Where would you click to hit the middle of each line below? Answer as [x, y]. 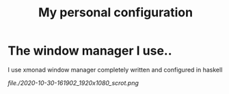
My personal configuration [116, 13]
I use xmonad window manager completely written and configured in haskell [115, 69]
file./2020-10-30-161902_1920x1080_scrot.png [73, 82]
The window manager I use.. [90, 51]
